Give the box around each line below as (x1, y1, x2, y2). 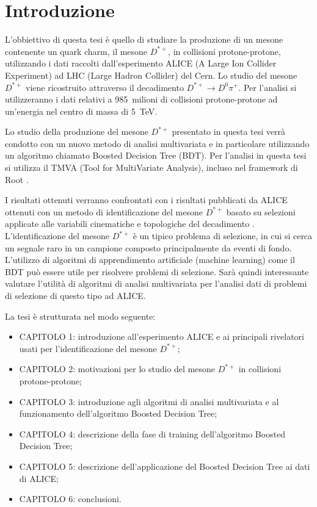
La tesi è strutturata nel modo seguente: (5, 309, 156, 322)
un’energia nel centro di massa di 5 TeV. (5, 104, 158, 117)
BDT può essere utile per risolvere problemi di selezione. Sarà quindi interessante (5, 265, 309, 278)
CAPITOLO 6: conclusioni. (19, 492, 122, 505)
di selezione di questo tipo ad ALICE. (5, 289, 146, 301)
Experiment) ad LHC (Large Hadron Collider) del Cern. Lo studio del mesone (5, 68, 297, 81)
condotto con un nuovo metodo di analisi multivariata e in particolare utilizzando (5, 137, 310, 149)
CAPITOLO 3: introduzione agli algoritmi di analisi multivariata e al (19, 395, 279, 408)
